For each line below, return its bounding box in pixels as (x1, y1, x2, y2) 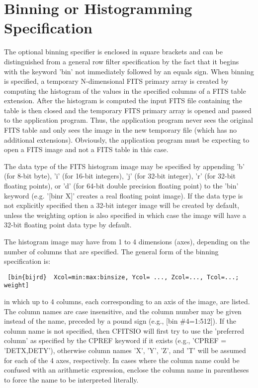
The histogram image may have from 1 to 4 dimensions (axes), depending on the (4, 236, 250, 246)
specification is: (4, 256, 51, 266)
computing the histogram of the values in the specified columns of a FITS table (4, 85, 246, 96)
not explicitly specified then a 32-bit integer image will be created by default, (4, 200, 240, 210)
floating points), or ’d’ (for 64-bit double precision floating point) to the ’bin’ (4, 181, 239, 191)
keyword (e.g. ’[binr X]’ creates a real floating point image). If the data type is (4, 190, 243, 200)
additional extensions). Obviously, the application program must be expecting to (4, 134, 250, 145)
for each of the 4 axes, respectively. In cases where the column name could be (4, 355, 240, 365)
